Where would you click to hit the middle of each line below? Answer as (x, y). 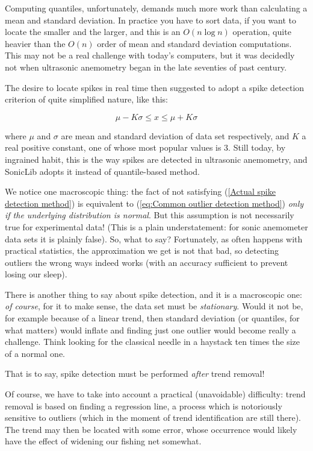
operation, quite (262, 32)
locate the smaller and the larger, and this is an (93, 32)
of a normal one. (35, 353)
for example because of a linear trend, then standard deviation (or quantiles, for (152, 318)
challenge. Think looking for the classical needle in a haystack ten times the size (152, 342)
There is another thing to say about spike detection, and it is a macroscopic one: (153, 294)
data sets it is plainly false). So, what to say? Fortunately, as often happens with (154, 238)
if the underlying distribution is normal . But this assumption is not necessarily (150, 215)
